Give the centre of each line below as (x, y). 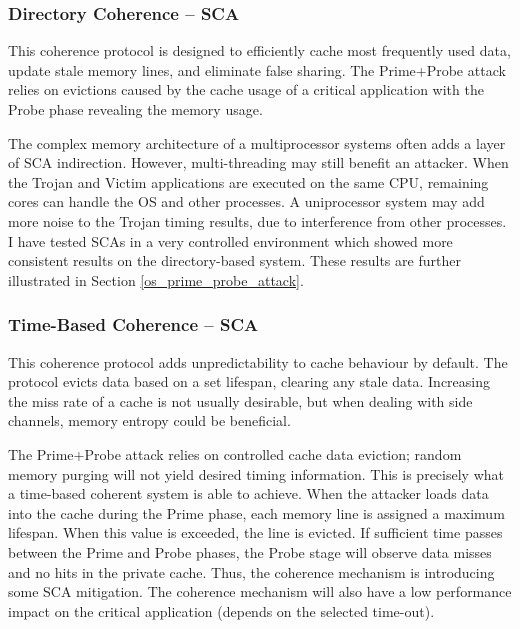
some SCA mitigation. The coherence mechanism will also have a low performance (260, 591)
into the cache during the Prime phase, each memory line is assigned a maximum (256, 512)
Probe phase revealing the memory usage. (135, 109)
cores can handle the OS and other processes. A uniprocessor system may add (246, 201)
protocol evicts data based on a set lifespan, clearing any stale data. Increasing (249, 381)
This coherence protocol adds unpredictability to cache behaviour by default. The (258, 361)
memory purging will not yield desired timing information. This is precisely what (256, 473)
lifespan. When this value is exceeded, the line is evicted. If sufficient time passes (255, 532)
